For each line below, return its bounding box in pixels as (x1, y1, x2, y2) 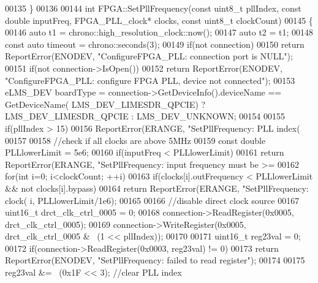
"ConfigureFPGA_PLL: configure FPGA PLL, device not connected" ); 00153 (5, 74, 295, 86)
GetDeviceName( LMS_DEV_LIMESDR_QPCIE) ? (5, 97, 206, 110)
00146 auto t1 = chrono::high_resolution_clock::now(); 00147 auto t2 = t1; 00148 (5, 26, 314, 39)
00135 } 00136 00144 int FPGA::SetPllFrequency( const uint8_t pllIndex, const (5, 2, 301, 14)
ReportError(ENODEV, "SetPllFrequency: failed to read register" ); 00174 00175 (5, 254, 305, 266)
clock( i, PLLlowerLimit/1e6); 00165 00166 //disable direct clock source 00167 (5, 194, 300, 206)
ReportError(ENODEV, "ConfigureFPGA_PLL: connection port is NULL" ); (5, 50, 293, 62)
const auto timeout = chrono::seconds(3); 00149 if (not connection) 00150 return (5, 37, 305, 50)
